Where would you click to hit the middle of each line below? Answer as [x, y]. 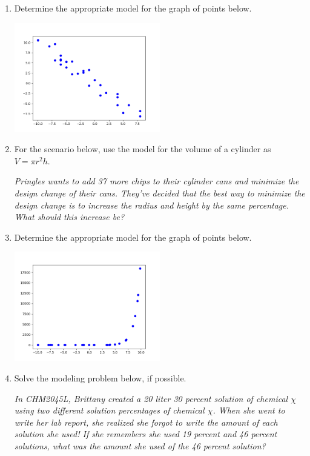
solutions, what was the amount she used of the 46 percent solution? [140, 446]
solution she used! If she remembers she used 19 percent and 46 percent [146, 434]
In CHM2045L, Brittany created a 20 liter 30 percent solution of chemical [151, 398]
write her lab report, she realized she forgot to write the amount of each [146, 422]
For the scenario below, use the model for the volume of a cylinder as [143, 149]
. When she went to [249, 410]
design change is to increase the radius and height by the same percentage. [151, 205]
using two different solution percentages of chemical [109, 410]
